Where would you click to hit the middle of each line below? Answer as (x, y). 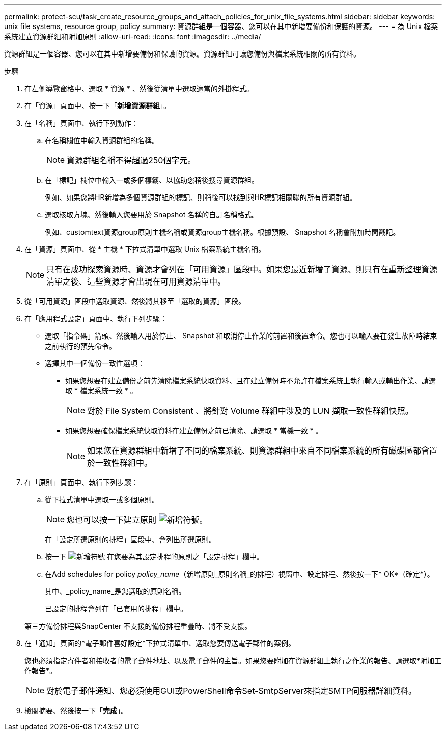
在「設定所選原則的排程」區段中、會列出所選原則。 (130, 539)
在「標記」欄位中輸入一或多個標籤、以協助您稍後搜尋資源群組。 (152, 180)
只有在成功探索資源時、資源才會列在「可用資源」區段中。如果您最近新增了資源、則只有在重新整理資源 (242, 269)
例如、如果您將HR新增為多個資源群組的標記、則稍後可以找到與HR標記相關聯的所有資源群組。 (201, 197)
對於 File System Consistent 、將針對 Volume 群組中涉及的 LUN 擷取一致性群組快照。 (250, 411)
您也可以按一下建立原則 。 (137, 520)
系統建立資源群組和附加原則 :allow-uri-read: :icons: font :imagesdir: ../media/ (133, 36)
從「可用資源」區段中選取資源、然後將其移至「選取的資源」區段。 (135, 301)
